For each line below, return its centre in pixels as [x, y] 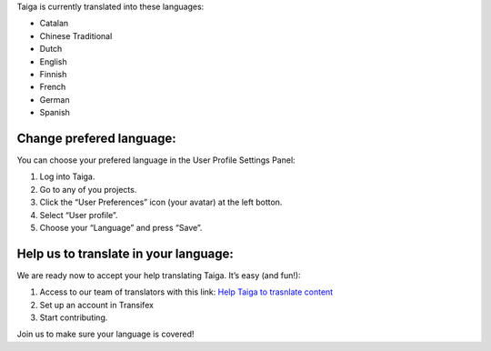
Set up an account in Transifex [97, 305]
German [55, 99]
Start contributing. [74, 317]
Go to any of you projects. [88, 189]
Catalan [54, 24]
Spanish [55, 113]
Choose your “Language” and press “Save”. [121, 227]
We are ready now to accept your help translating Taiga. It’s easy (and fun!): [159, 275]
